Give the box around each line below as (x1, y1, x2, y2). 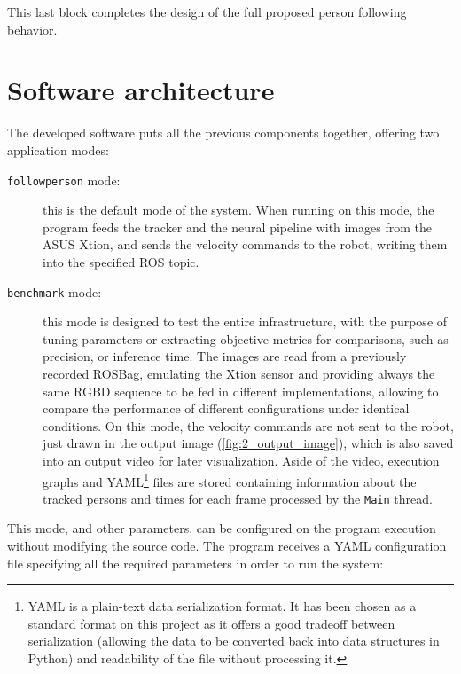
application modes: (7, 140, 109, 159)
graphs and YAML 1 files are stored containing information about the (43, 469, 417, 490)
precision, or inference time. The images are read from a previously (43, 347, 407, 365)
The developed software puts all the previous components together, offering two (7, 123, 440, 142)
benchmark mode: (7, 282, 102, 301)
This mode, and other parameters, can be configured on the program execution (7, 519, 436, 537)
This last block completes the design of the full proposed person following (7, 3, 407, 20)
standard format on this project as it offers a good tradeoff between (27, 614, 395, 632)
